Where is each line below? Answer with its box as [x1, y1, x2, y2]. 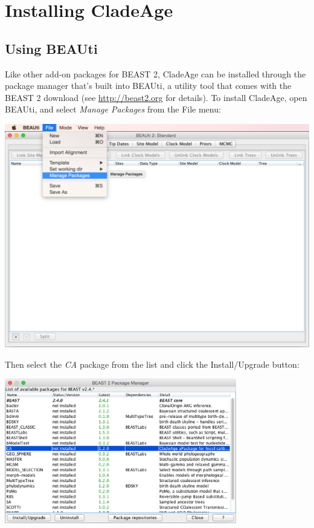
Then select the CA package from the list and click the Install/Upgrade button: [5, 357, 300, 370]
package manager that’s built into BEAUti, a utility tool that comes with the [5, 79, 292, 92]
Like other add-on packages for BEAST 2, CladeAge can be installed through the [5, 67, 306, 80]
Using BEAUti [5, 39, 98, 57]
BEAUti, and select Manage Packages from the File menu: [5, 103, 221, 116]
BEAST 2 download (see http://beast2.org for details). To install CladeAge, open [5, 91, 307, 103]
